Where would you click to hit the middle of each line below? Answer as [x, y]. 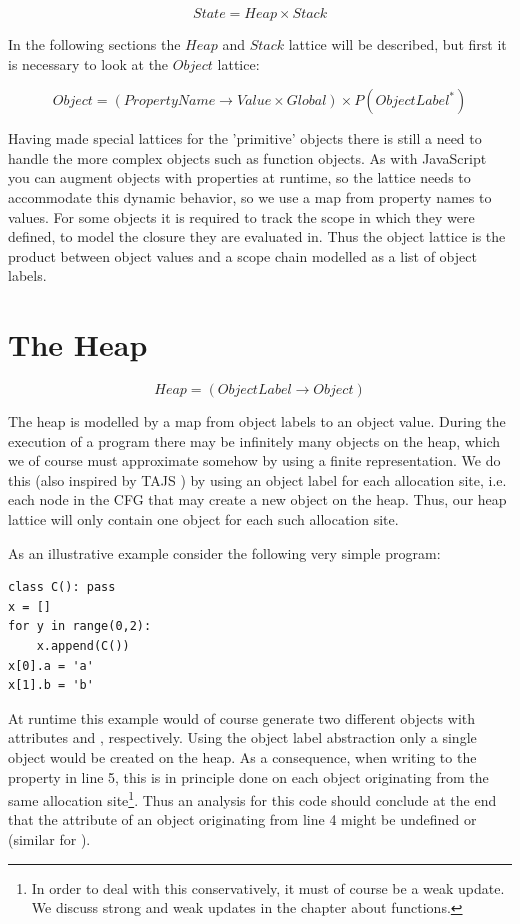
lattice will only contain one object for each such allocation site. [203, 519]
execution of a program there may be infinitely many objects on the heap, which [254, 440]
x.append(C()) [83, 646]
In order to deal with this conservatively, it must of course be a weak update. [268, 887]
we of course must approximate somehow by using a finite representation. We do [254, 460]
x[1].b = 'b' [51, 685]
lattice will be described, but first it [397, 44]
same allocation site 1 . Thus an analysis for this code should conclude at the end [252, 798]
